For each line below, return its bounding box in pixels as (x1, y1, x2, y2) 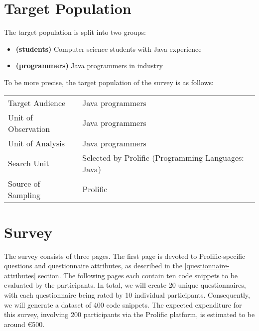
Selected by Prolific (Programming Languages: (82, 151, 244, 163)
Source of (8, 177, 40, 189)
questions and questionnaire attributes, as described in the (4, 260, 182, 271)
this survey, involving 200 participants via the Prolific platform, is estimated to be (4, 309, 255, 320)
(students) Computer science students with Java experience (15, 43, 202, 54)
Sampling (8, 189, 40, 201)
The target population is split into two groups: (4, 27, 146, 37)
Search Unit (8, 157, 49, 169)
